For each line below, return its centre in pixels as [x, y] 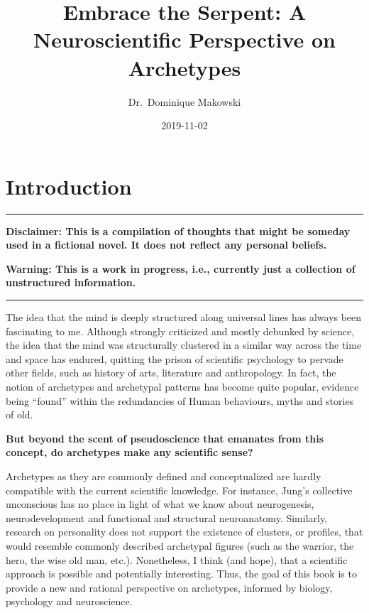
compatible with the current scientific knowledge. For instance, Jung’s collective [179, 490]
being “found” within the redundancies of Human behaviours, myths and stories [180, 400]
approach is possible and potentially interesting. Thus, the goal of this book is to [181, 574]
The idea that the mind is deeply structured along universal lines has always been [184, 317]
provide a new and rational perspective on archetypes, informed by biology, [169, 587]
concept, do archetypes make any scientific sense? [130, 452]
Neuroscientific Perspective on [184, 39]
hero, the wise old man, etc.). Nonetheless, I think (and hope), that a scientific [177, 559]
